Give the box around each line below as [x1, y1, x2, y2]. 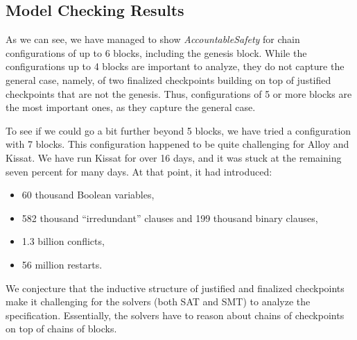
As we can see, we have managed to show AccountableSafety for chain [6, 32, 300, 46]
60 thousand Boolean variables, [21, 187, 155, 202]
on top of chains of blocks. [6, 321, 117, 336]
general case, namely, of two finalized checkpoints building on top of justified [6, 72, 331, 87]
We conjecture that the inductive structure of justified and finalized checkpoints [6, 280, 345, 295]
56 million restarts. [21, 257, 103, 271]
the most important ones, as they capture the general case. [6, 100, 256, 114]
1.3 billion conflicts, [21, 234, 105, 248]
